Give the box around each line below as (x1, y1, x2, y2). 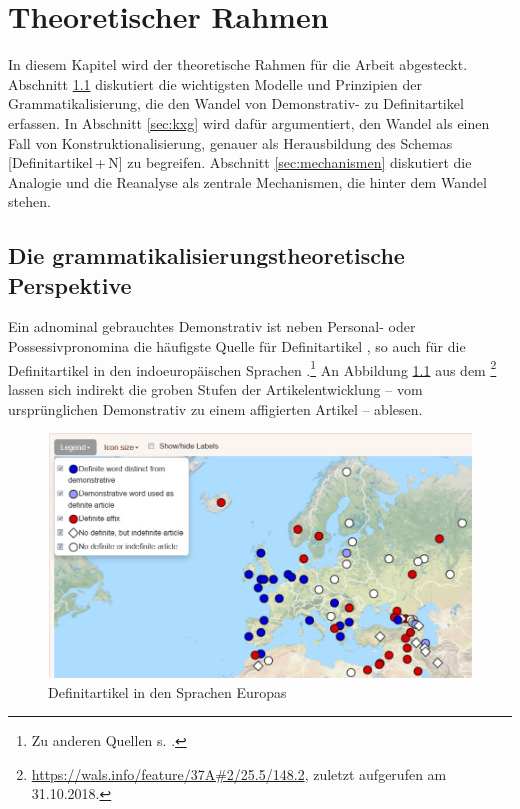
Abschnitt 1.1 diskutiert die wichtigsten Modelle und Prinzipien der (8, 73, 422, 94)
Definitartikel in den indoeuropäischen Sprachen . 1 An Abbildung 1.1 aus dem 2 (8, 356, 497, 380)
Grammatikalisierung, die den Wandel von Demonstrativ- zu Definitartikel (8, 93, 464, 114)
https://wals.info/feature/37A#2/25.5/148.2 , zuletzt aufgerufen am (31, 763, 447, 784)
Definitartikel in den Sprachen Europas (48, 681, 287, 702)
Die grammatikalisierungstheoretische (8, 240, 405, 271)
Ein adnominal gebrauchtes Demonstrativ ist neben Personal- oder (8, 316, 416, 337)
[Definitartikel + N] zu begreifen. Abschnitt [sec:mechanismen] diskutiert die (8, 152, 472, 173)
